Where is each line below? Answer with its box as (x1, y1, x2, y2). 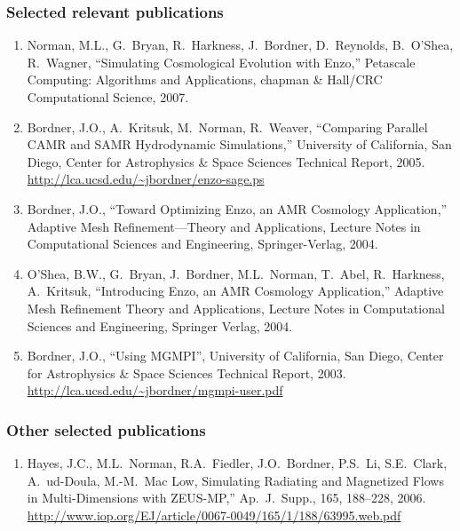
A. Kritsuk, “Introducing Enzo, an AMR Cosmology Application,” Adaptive (27, 281, 444, 300)
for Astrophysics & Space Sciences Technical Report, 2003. (27, 363, 346, 382)
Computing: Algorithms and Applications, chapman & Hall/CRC (27, 70, 383, 89)
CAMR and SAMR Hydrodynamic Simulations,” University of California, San (27, 135, 452, 154)
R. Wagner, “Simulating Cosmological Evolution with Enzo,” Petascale (27, 52, 416, 71)
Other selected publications (6, 418, 206, 440)
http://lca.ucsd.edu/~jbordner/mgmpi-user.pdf (27, 381, 283, 400)
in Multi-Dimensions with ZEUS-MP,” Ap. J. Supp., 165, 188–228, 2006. (27, 488, 426, 507)
